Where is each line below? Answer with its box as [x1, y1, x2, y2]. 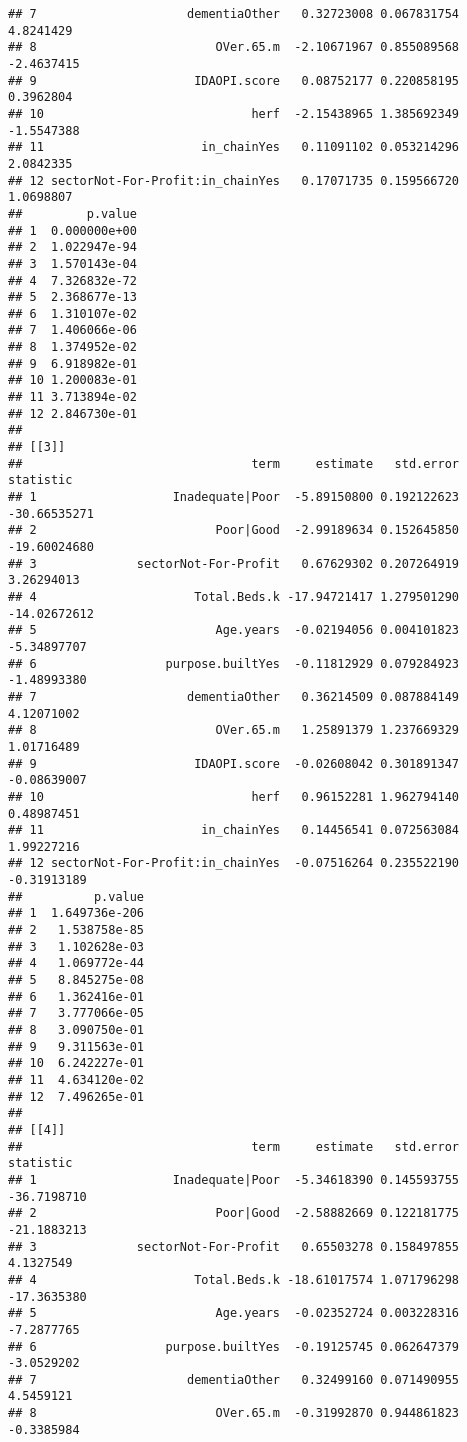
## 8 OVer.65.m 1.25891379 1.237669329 [8, 723, 460, 738]
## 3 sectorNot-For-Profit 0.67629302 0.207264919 [8, 556, 460, 571]
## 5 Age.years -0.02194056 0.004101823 [8, 623, 460, 638]
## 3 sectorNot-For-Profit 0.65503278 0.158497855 [8, 1239, 460, 1254]
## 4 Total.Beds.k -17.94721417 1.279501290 [8, 589, 460, 604]
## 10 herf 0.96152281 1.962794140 [8, 789, 460, 804]
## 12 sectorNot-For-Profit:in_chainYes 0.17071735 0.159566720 [8, 173, 460, 188]
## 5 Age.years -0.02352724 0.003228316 [8, 1306, 460, 1321]
